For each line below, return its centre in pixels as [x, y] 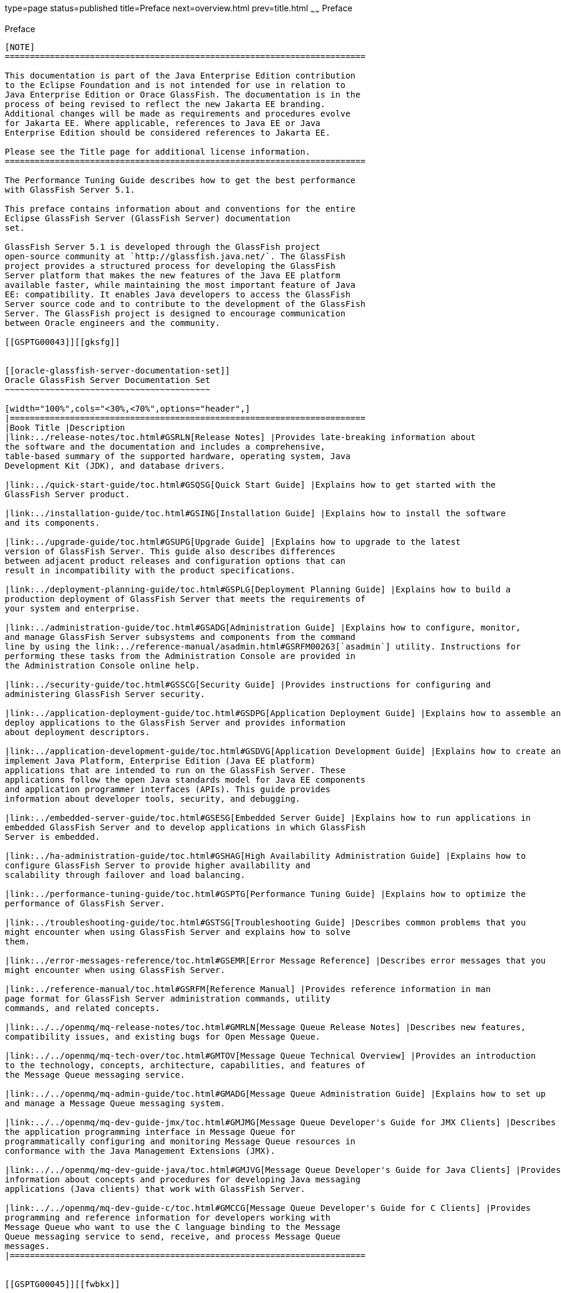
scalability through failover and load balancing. [125, 875]
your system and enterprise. [73, 608]
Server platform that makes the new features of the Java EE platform [173, 275]
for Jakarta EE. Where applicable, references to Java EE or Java [163, 123]
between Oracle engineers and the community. [113, 323]
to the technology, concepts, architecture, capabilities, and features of [185, 1065]
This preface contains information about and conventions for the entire [180, 208]
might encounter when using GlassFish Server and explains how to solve [178, 932]
